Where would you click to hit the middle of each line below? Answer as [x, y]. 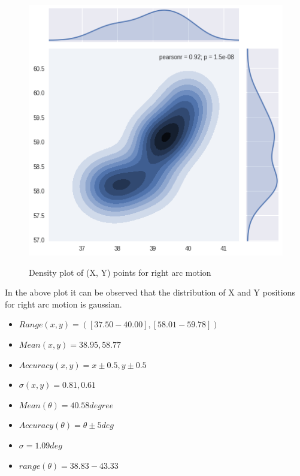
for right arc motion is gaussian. [63, 304]
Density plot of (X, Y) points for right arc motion [120, 272]
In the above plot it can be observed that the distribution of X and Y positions [150, 292]
